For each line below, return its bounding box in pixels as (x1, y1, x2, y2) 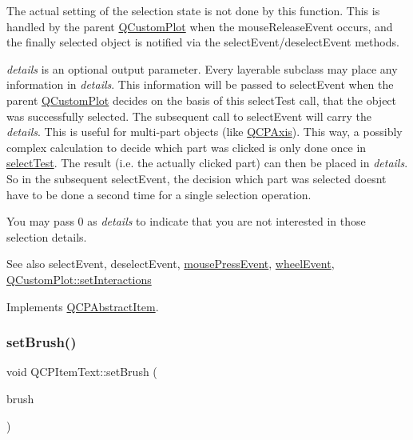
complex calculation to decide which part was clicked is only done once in (6, 138, 367, 155)
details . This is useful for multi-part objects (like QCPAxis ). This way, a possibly (6, 123, 403, 140)
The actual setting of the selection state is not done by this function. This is (6, 2, 380, 18)
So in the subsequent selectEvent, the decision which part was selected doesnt (6, 170, 387, 186)
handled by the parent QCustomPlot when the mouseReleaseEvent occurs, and (6, 18, 393, 34)
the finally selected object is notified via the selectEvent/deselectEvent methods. (6, 34, 399, 50)
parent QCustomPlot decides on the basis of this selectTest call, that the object (6, 91, 397, 108)
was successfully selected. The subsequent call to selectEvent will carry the (6, 107, 371, 124)
